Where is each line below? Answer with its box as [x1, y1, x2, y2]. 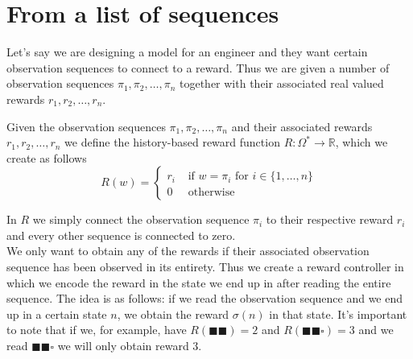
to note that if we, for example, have [6, 321, 187, 338]
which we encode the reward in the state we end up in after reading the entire [6, 274, 391, 291]
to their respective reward [266, 211, 394, 228]
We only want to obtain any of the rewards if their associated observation [6, 242, 370, 259]
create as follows [6, 149, 87, 166]
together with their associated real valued [180, 75, 384, 92]
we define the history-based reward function [64, 134, 280, 151]
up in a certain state [6, 305, 107, 322]
